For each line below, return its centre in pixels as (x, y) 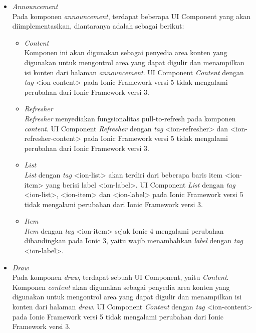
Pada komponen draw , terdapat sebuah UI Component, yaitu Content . (120, 277)
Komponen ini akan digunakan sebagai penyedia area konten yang (126, 52)
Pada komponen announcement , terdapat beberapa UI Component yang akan (132, 16)
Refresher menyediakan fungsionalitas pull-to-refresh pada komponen (130, 118)
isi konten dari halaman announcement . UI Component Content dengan (134, 72)
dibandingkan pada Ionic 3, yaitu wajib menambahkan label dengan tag (134, 240)
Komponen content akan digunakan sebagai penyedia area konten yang (121, 287)
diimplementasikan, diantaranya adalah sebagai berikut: (98, 26)
